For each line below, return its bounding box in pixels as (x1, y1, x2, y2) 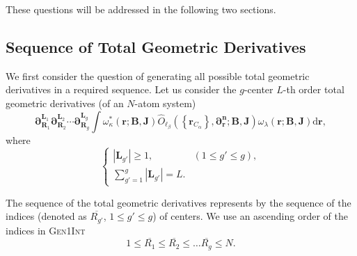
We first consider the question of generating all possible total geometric (6, 68, 310, 83)
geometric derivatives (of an (6, 95, 124, 110)
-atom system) (134, 95, 196, 110)
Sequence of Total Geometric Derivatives (6, 35, 306, 57)
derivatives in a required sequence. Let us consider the (6, 82, 237, 97)
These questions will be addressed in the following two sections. (6, 2, 276, 16)
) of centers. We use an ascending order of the (152, 209, 348, 223)
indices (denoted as (6, 209, 87, 223)
